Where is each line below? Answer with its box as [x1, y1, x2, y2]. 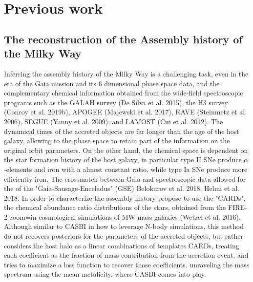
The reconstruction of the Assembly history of [4, 31, 243, 46]
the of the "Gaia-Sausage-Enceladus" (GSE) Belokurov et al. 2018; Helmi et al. [4, 183, 239, 193]
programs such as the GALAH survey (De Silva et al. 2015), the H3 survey [4, 97, 228, 107]
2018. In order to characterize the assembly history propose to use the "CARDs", [4, 192, 246, 203]
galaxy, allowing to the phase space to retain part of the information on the [4, 135, 230, 146]
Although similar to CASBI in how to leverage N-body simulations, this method [4, 221, 244, 231]
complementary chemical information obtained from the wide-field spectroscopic [4, 88, 243, 98]
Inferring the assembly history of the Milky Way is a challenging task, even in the [4, 68, 249, 78]
